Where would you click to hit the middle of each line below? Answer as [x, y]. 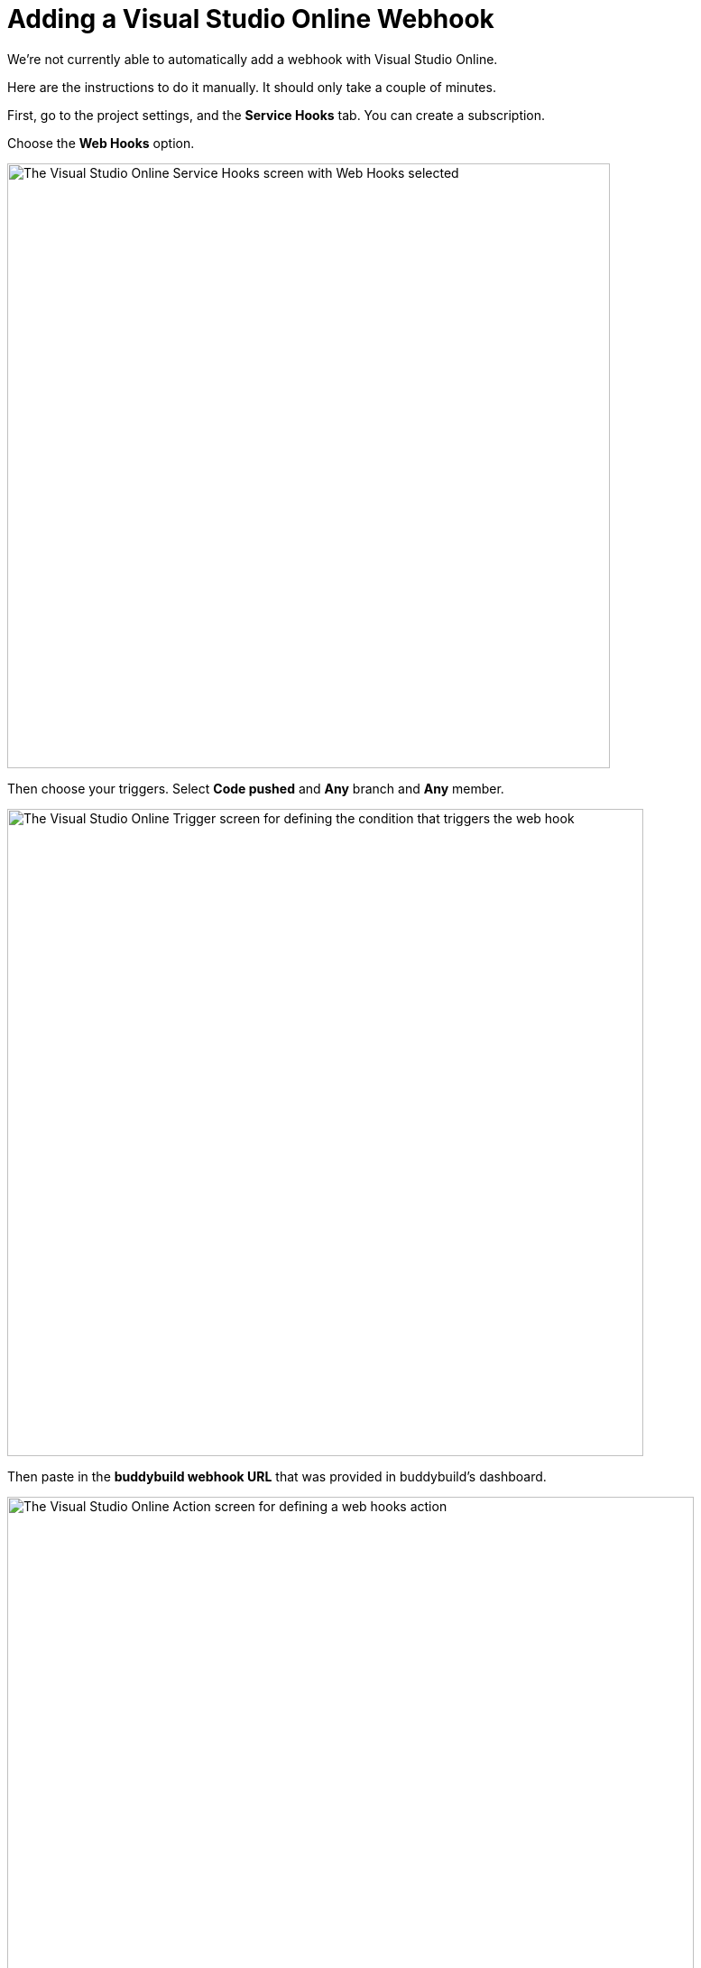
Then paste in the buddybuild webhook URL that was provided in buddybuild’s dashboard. [277, 1476]
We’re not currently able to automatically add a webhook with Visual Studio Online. [253, 59]
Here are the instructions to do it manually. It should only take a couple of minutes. [252, 87]
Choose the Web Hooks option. [101, 143]
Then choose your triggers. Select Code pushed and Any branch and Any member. [256, 788]
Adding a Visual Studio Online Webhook [251, 19]
